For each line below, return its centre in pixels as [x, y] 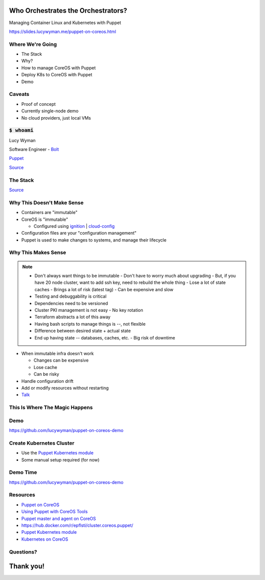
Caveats [19, 94]
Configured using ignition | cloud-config [74, 226]
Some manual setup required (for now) [61, 459]
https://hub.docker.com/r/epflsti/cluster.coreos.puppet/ [77, 525]
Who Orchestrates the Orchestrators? [68, 11]
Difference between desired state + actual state [83, 331]
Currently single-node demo [50, 111]
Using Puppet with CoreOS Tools [54, 512]
